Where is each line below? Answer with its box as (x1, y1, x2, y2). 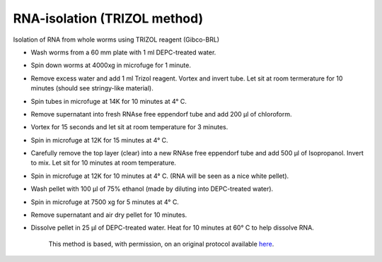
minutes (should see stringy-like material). (30, 84, 154, 93)
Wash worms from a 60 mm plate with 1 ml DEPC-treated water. (30, 48, 216, 56)
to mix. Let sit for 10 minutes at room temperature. (30, 159, 177, 167)
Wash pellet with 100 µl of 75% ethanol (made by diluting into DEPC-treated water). (30, 184, 274, 193)
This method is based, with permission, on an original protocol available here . (48, 239, 274, 248)
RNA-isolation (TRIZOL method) (13, 11, 204, 26)
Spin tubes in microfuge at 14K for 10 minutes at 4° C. (30, 97, 187, 105)
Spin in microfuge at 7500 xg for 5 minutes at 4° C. (30, 198, 180, 206)
